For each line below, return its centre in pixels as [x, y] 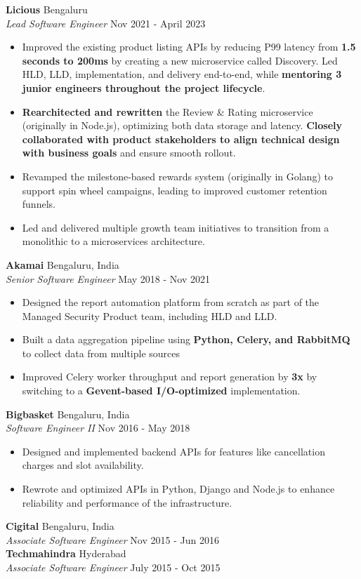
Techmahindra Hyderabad [66, 553]
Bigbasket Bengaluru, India [68, 414]
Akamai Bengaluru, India [63, 264]
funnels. [39, 204]
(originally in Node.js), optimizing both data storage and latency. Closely [182, 125]
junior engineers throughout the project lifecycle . [144, 87]
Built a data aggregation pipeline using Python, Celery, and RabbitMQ [186, 339]
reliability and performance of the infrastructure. [127, 502]
